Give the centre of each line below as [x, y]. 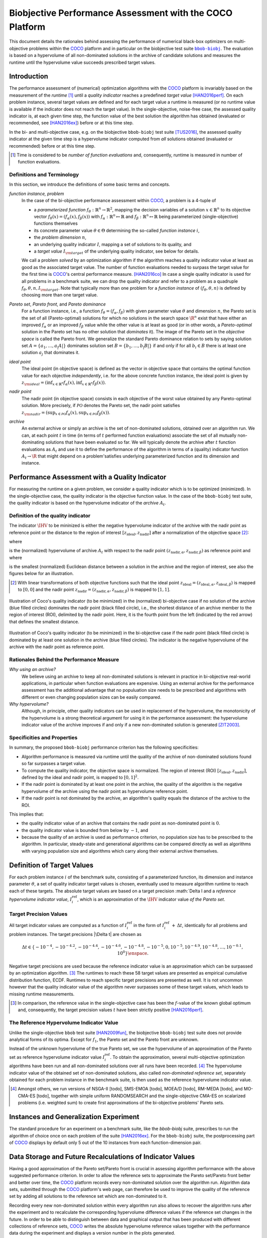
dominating [33, 442]
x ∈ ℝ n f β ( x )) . [94, 383]
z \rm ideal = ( [34, 383]
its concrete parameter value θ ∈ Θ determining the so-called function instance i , [117, 230]
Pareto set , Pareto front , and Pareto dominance [58, 304]
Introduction [29, 77]
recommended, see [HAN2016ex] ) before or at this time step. [71, 123]
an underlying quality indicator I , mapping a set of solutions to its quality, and [112, 244]
